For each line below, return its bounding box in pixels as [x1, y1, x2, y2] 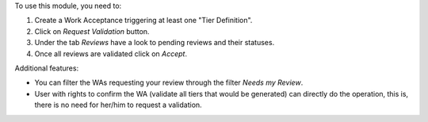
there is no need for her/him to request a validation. [34, 100, 202, 110]
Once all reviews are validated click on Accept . [34, 48, 188, 59]
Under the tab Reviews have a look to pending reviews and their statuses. [34, 38, 275, 48]
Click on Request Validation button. [34, 26, 150, 36]
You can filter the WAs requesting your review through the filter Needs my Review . [34, 78, 304, 87]
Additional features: [14, 63, 79, 73]
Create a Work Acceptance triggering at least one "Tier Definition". [34, 16, 253, 25]
